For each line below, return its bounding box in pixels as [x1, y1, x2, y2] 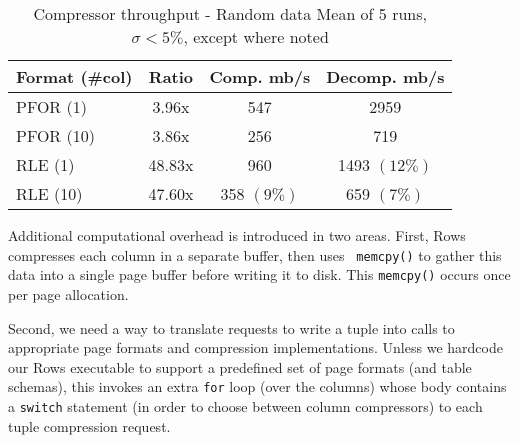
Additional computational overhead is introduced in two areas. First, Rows [8, 225, 466, 245]
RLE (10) [16, 182, 83, 205]
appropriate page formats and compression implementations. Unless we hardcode [8, 337, 503, 358]
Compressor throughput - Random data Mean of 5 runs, [33, 2, 427, 25]
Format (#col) [16, 65, 133, 88]
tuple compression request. [8, 415, 171, 436]
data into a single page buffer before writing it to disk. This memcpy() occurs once [8, 264, 511, 285]
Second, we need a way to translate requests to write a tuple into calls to [8, 317, 455, 338]
